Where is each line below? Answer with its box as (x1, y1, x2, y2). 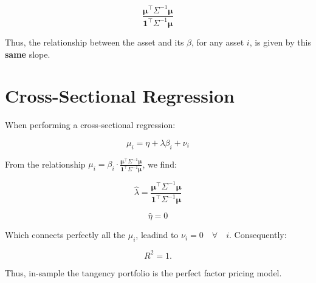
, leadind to (136, 228, 179, 241)
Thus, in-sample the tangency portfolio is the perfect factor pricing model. (5, 266, 282, 279)
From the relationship (5, 157, 86, 170)
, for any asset (191, 35, 244, 48)
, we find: (142, 157, 177, 170)
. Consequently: (228, 228, 287, 241)
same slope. (5, 47, 50, 60)
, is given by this (249, 35, 311, 48)
